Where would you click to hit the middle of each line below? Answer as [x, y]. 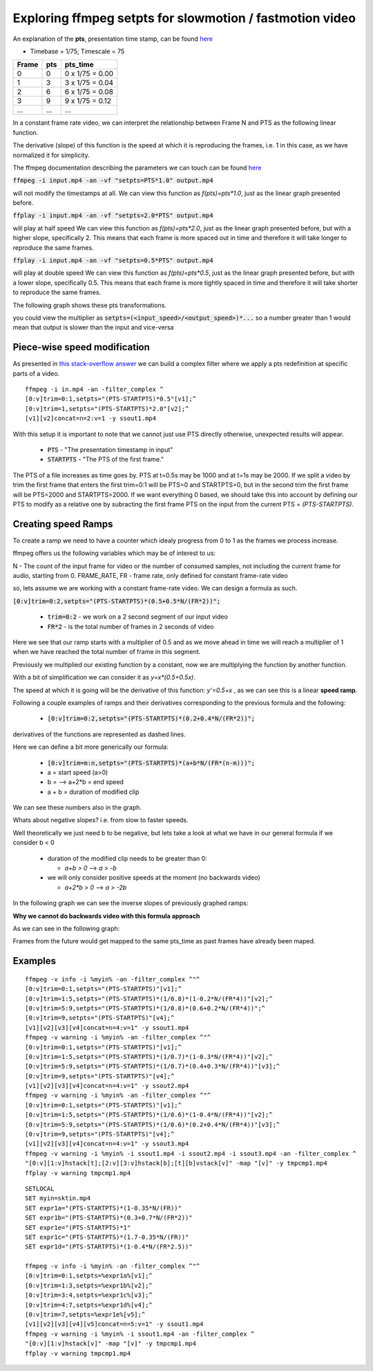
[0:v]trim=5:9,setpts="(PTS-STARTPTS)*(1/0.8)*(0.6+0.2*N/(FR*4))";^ [145, 1008]
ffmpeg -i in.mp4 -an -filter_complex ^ [94, 390]
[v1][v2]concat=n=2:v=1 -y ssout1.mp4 [91, 418]
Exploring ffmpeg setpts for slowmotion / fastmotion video [184, 18]
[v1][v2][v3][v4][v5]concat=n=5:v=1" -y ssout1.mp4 [114, 1324]
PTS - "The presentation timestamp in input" [110, 450]
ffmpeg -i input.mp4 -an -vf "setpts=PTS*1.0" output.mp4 [113, 181]
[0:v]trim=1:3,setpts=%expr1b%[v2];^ [89, 1285]
